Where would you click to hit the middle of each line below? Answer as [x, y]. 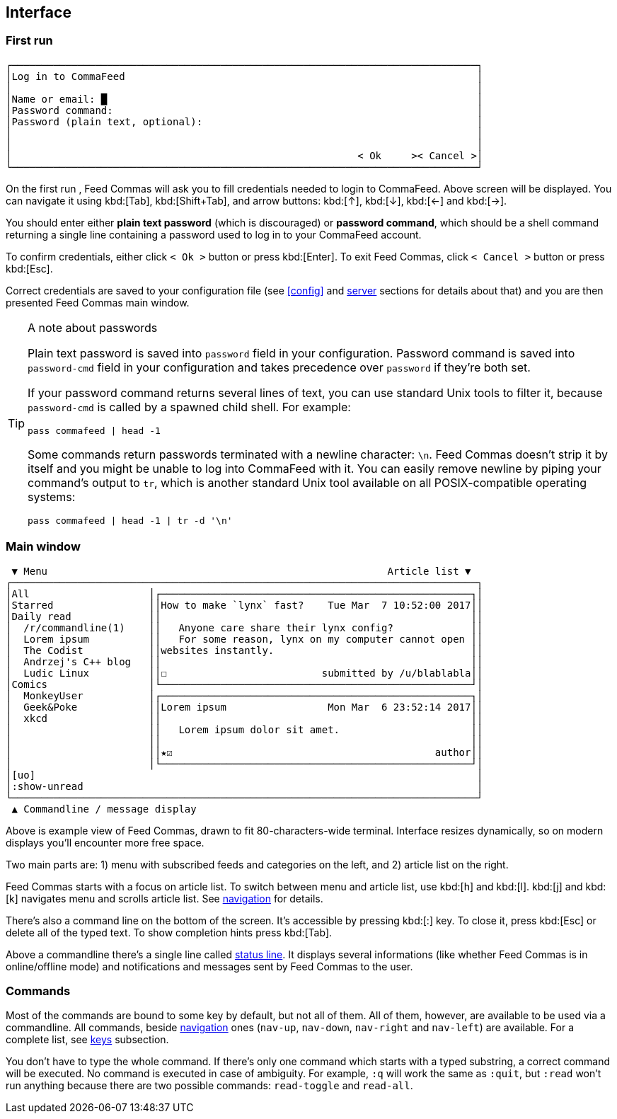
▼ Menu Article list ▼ [241, 571]
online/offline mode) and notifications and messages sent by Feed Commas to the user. [209, 966]
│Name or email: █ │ [244, 99]
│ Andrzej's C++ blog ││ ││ [244, 661]
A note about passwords [93, 327]
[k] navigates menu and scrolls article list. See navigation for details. [165, 898]
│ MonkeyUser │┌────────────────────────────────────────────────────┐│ [244, 695]
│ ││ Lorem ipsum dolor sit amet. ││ [244, 729]
